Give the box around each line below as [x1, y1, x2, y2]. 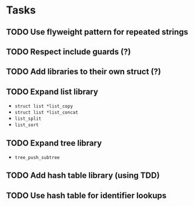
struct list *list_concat [14, 110, 78, 116]
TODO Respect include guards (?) [6, 46, 131, 56]
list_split [14, 116, 42, 122]
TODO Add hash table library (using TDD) [6, 171, 160, 181]
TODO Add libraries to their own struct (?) [6, 67, 162, 77]
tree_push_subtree [14, 154, 60, 160]
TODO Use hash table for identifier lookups [6, 190, 167, 200]
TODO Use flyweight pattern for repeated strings [6, 27, 189, 37]
